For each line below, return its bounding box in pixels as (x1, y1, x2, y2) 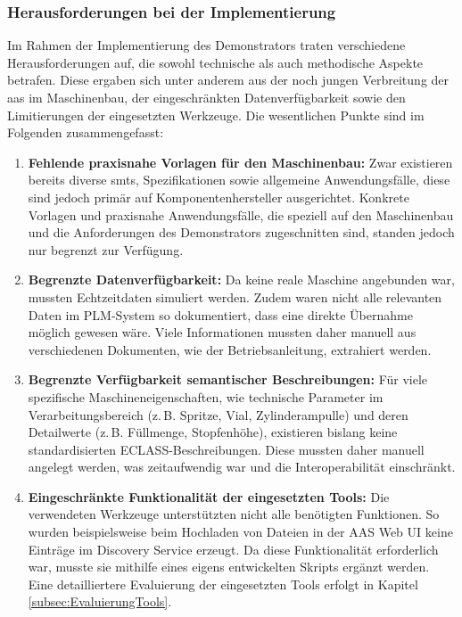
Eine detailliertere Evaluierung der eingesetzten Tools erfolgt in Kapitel (28, 574, 418, 593)
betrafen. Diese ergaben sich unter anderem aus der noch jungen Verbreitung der (7, 70, 450, 89)
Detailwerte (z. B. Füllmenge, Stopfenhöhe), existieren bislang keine (28, 423, 398, 441)
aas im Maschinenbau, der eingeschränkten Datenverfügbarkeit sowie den (7, 88, 406, 106)
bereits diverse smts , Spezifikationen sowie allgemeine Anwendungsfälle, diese (28, 170, 450, 189)
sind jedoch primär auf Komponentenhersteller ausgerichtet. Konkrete (28, 187, 409, 206)
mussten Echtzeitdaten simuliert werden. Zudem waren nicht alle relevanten (28, 287, 442, 306)
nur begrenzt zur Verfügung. (28, 240, 184, 259)
